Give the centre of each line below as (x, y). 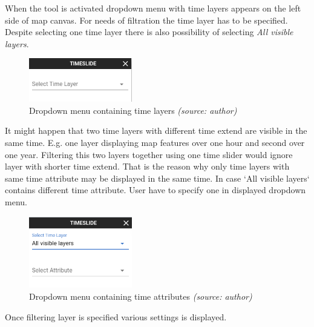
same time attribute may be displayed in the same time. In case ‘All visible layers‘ (157, 178)
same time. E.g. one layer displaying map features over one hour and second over (155, 142)
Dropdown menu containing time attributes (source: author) (141, 296)
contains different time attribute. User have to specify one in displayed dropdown (155, 190)
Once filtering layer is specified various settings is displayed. (116, 316)
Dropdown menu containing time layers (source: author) (133, 110)
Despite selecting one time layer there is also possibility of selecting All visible (149, 32)
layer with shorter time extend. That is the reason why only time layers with (147, 166)
